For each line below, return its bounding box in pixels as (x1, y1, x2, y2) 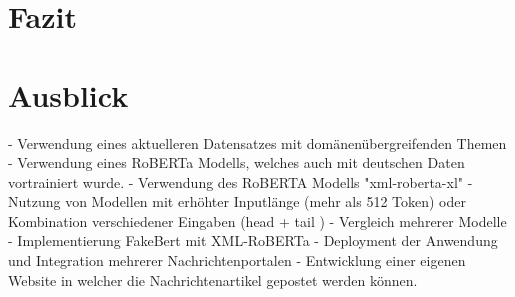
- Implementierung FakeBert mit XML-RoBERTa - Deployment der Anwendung (8, 230, 498, 251)
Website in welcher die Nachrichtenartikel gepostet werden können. (8, 269, 418, 290)
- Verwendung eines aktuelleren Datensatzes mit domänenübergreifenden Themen (8, 132, 507, 153)
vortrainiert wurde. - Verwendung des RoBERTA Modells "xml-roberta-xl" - (8, 171, 473, 192)
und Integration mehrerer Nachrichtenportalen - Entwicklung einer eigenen (8, 250, 466, 271)
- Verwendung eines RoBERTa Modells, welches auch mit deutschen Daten (8, 152, 465, 173)
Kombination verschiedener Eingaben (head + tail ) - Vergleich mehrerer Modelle (8, 210, 507, 231)
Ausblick (8, 74, 129, 115)
